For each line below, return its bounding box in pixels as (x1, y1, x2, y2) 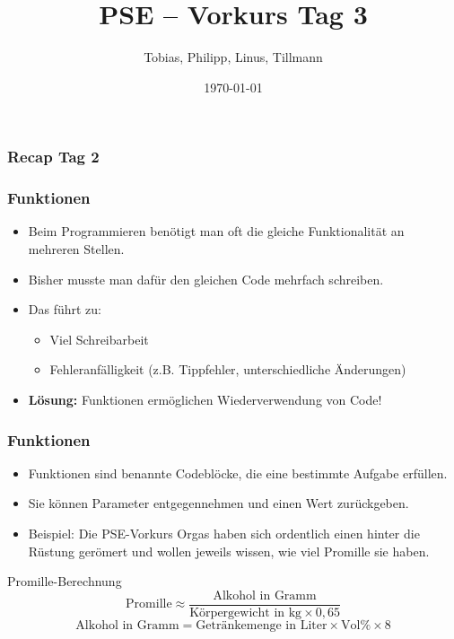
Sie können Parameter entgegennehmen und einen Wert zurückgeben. (28, 494, 409, 512)
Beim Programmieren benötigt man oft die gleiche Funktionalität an (28, 222, 405, 241)
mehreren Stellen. (28, 240, 125, 258)
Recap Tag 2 (7, 145, 100, 168)
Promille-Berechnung (7, 572, 122, 591)
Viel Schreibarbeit (49, 329, 149, 348)
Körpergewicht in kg (189, 606, 302, 619)
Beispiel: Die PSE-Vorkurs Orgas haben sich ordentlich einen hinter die (28, 524, 420, 543)
